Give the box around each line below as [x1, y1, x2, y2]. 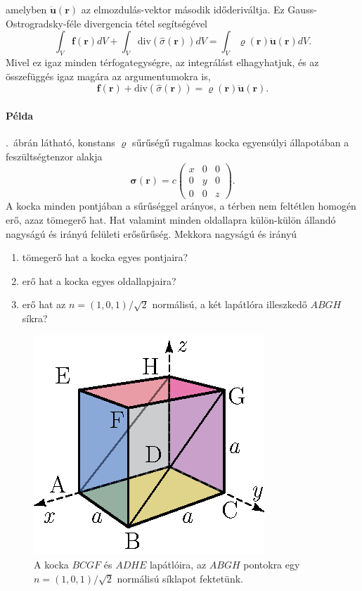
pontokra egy [243, 557, 300, 572]
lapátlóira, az [149, 557, 207, 572]
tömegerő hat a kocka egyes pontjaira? [22, 250, 188, 265]
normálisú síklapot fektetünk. [117, 571, 243, 585]
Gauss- [287, 2, 317, 16]
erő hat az [22, 297, 66, 312]
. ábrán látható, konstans [6, 134, 115, 149]
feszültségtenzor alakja [6, 148, 103, 163]
